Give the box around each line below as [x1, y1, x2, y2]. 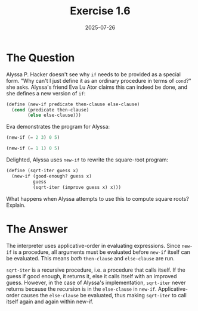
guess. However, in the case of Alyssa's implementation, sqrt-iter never [6, 279, 186, 286]
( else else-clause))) [27, 112, 82, 119]
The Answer [6, 222, 68, 236]
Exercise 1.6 [70, 4, 131, 18]
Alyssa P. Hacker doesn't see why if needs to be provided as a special [6, 70, 181, 78]
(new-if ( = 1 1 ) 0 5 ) [6, 145, 60, 151]
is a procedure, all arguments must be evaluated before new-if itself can [13, 248, 191, 256]
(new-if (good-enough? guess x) [11, 173, 92, 179]
